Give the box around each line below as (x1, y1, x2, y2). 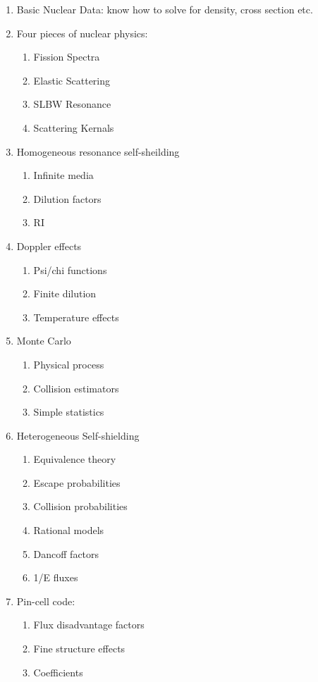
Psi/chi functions (33, 262, 107, 277)
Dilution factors (33, 191, 102, 206)
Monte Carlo (16, 333, 71, 348)
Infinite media (33, 168, 94, 182)
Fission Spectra (33, 49, 100, 64)
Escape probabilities (33, 475, 121, 490)
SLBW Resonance (33, 97, 111, 111)
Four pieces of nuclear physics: (16, 25, 148, 40)
